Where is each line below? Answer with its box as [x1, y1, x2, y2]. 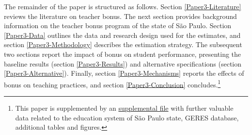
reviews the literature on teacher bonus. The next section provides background [4, 11, 237, 21]
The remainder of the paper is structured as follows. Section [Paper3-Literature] [4, 1, 241, 11]
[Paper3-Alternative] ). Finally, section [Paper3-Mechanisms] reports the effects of [4, 68, 244, 78]
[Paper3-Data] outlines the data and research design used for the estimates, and [4, 30, 241, 40]
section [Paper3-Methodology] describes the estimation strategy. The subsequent [4, 39, 242, 50]
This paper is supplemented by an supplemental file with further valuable [15, 103, 234, 113]
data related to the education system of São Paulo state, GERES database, [15, 112, 239, 122]
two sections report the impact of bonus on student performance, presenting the [4, 49, 241, 59]
